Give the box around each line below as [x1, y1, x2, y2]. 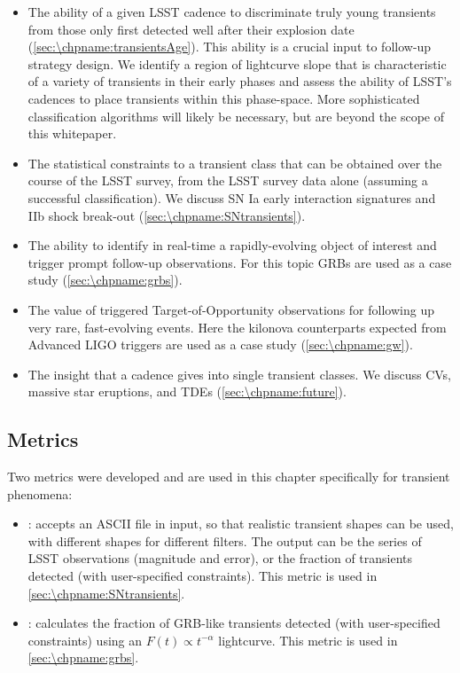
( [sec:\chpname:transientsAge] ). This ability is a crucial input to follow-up [27, 37, 432, 56]
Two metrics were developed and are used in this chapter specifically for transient [7, 467, 450, 486]
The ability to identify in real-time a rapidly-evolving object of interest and [27, 236, 437, 254]
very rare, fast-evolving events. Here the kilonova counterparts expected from [27, 317, 447, 336]
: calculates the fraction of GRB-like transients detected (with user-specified [27, 614, 441, 632]
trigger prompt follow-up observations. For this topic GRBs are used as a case [27, 253, 452, 271]
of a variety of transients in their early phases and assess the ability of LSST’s [27, 72, 452, 90]
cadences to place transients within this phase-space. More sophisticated [27, 89, 420, 107]
